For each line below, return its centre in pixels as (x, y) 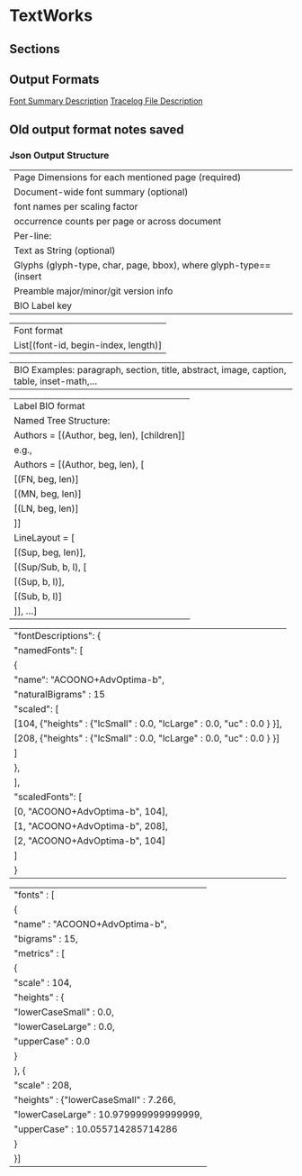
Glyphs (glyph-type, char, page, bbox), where (111, 265)
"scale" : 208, (43, 1085)
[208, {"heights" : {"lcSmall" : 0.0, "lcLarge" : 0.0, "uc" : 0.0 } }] (147, 738)
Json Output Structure (59, 155)
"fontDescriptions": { (58, 636)
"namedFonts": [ (49, 651)
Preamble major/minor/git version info (93, 291)
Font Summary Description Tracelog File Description (107, 101)
